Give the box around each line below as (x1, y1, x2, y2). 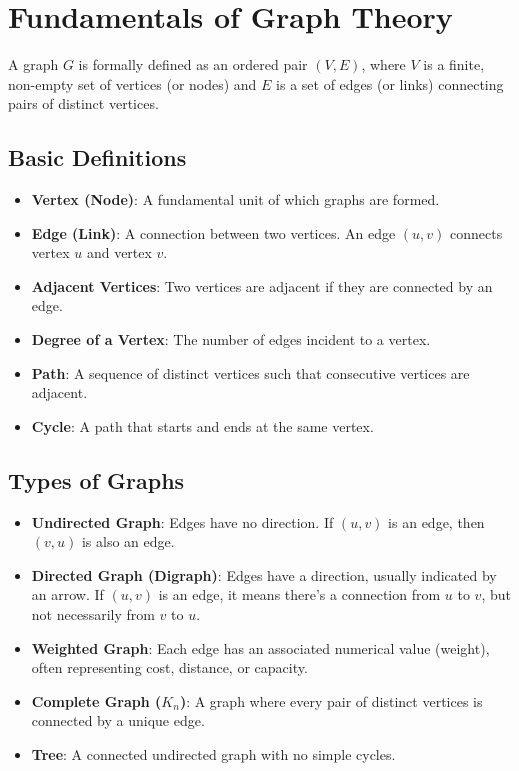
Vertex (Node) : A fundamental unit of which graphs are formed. (31, 189, 440, 210)
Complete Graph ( (31, 690, 162, 711)
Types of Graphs (8, 464, 185, 495)
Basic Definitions (8, 142, 187, 173)
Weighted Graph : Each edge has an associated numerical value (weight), (31, 637, 490, 658)
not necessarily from (31, 604, 155, 625)
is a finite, (423, 54, 485, 75)
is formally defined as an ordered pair (78, 54, 308, 75)
